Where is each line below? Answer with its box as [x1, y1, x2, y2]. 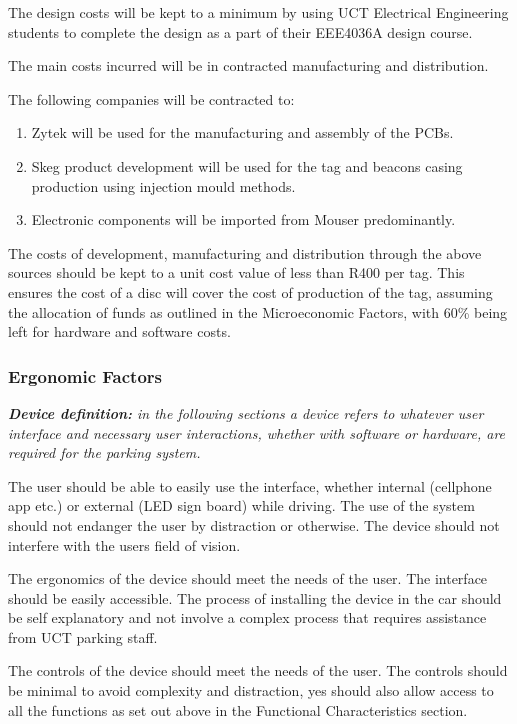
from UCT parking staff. [8, 626, 158, 647]
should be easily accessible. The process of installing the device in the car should [8, 587, 502, 608]
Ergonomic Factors [8, 363, 162, 388]
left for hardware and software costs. [8, 321, 231, 342]
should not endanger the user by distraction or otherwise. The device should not [8, 514, 500, 535]
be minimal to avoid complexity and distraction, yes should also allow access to [8, 680, 494, 701]
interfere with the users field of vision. [8, 534, 241, 555]
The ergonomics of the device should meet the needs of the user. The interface [8, 568, 488, 589]
